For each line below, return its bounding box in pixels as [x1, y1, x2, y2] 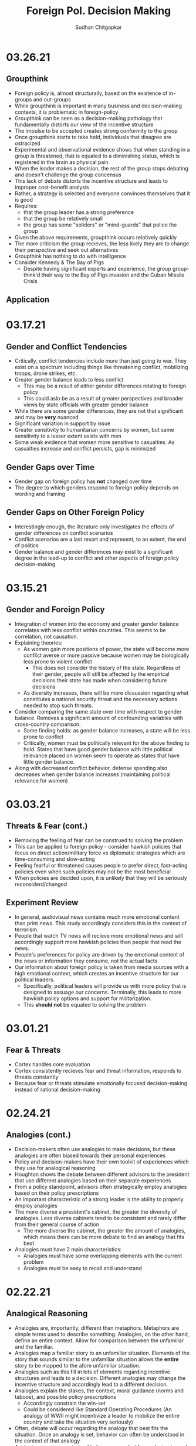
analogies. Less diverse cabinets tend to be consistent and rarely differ [14, 1214, 187, 1221]
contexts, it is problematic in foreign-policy [14, 108, 119, 116]
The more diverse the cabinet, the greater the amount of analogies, [23, 1227, 186, 1234]
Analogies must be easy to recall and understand [23, 1264, 142, 1271]
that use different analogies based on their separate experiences [14, 1176, 171, 1184]
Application [6, 295, 50, 305]
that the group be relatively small [23, 215, 103, 222]
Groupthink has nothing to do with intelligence [14, 252, 126, 259]
